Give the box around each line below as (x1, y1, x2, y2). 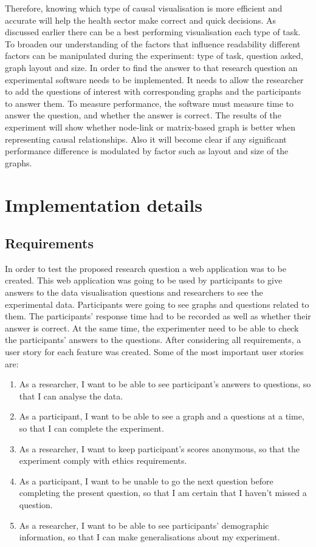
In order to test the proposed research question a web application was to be (5, 262, 286, 274)
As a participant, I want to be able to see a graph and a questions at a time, (19, 410, 304, 423)
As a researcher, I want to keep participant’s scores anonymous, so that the (19, 442, 300, 455)
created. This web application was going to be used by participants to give (5, 274, 283, 287)
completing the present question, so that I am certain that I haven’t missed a (19, 486, 307, 499)
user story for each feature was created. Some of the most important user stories (5, 345, 304, 358)
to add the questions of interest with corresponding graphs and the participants (5, 85, 301, 98)
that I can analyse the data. (19, 389, 123, 402)
